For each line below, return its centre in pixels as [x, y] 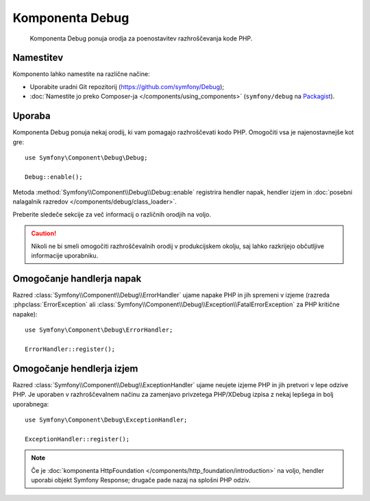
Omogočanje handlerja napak [77, 279]
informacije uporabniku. [65, 256]
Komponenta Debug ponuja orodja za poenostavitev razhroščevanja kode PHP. [141, 38]
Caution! [44, 234]
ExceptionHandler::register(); [77, 439]
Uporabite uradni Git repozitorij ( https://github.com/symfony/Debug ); [127, 86]
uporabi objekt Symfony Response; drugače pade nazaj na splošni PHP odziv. [141, 480]
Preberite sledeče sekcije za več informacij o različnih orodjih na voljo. [112, 214]
